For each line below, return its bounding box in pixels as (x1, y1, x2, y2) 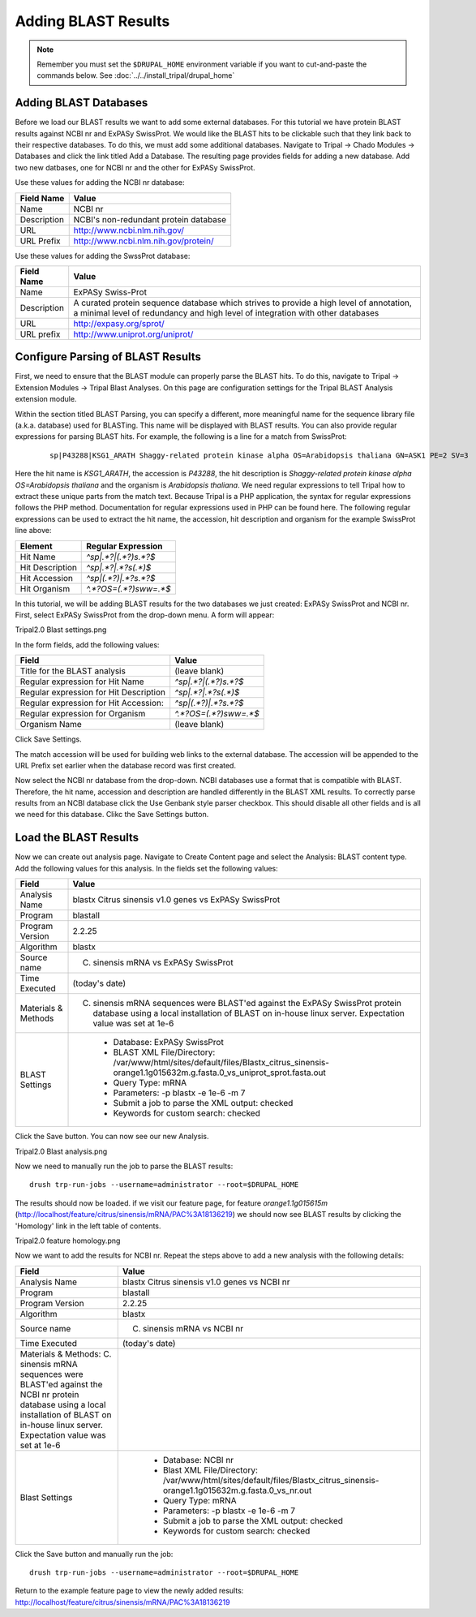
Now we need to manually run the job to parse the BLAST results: (15, 1161, 234, 1171)
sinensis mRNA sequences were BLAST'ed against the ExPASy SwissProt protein (92, 998, 401, 1009)
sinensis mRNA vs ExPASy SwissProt (92, 957, 234, 969)
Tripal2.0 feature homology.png (15, 1236, 121, 1245)
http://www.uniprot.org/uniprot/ (73, 329, 194, 340)
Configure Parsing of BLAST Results (15, 350, 202, 364)
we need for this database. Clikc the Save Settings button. (15, 810, 209, 819)
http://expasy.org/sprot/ (73, 317, 165, 329)
